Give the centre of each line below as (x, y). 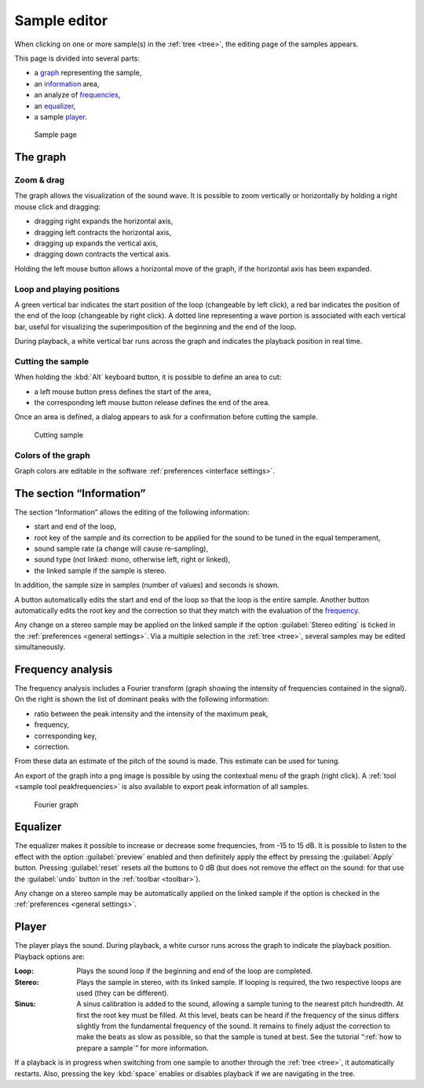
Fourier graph (56, 804)
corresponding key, (66, 736)
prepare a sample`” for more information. (143, 1048)
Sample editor (61, 20)
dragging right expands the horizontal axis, (104, 221)
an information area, (67, 83)
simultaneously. (40, 647)
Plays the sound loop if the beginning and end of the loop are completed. (195, 971)
